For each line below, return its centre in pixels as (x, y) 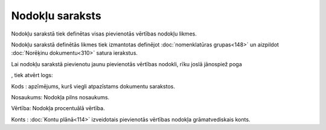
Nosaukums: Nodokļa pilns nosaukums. (60, 97)
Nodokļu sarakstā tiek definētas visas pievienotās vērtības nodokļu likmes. (104, 34)
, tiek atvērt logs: (32, 75)
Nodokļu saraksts (56, 16)
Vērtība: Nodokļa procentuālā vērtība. (58, 108)
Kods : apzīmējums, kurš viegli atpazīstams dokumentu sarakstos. (93, 86)
